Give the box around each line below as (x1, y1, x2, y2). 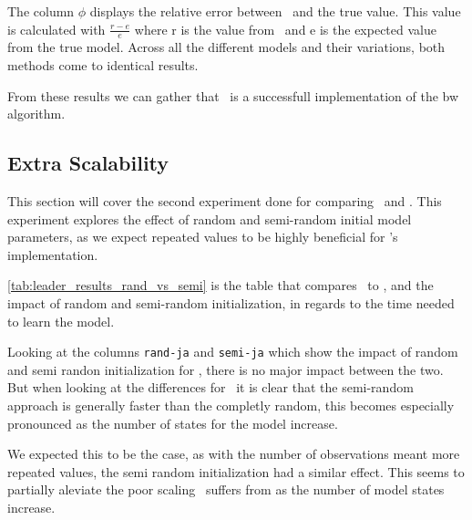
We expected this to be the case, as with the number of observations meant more (7, 444, 460, 463)
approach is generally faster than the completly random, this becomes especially (7, 396, 455, 414)
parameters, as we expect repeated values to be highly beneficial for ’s (7, 227, 398, 246)
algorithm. (7, 104, 66, 123)
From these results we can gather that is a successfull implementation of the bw (7, 86, 459, 105)
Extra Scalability (7, 149, 169, 177)
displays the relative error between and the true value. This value (89, 2, 461, 20)
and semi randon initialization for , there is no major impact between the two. (7, 359, 444, 379)
